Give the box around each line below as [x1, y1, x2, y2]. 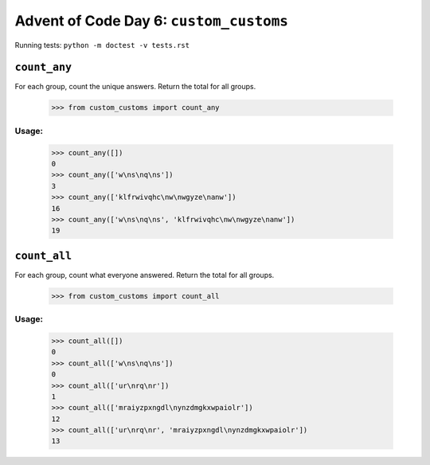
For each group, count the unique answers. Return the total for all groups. [14, 82, 256, 92]
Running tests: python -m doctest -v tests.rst [14, 40, 190, 49]
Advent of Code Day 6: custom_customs [14, 12, 288, 29]
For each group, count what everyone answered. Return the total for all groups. [14, 270, 275, 279]
